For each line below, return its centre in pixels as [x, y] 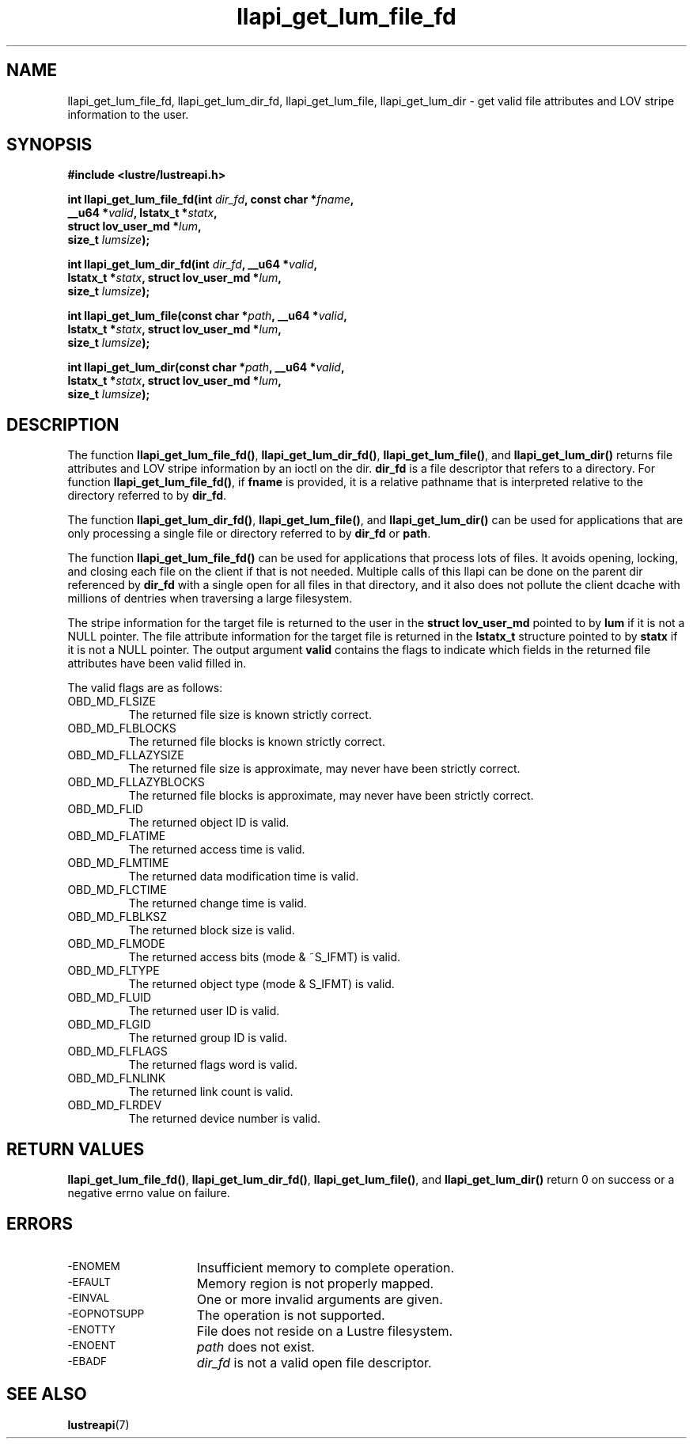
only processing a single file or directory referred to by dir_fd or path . [249, 534]
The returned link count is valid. [211, 1092]
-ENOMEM [94, 1266]
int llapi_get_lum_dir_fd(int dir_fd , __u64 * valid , [193, 264]
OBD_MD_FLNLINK [117, 1078]
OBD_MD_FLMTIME [118, 863]
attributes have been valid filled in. [157, 664]
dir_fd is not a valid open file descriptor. [314, 1362]
